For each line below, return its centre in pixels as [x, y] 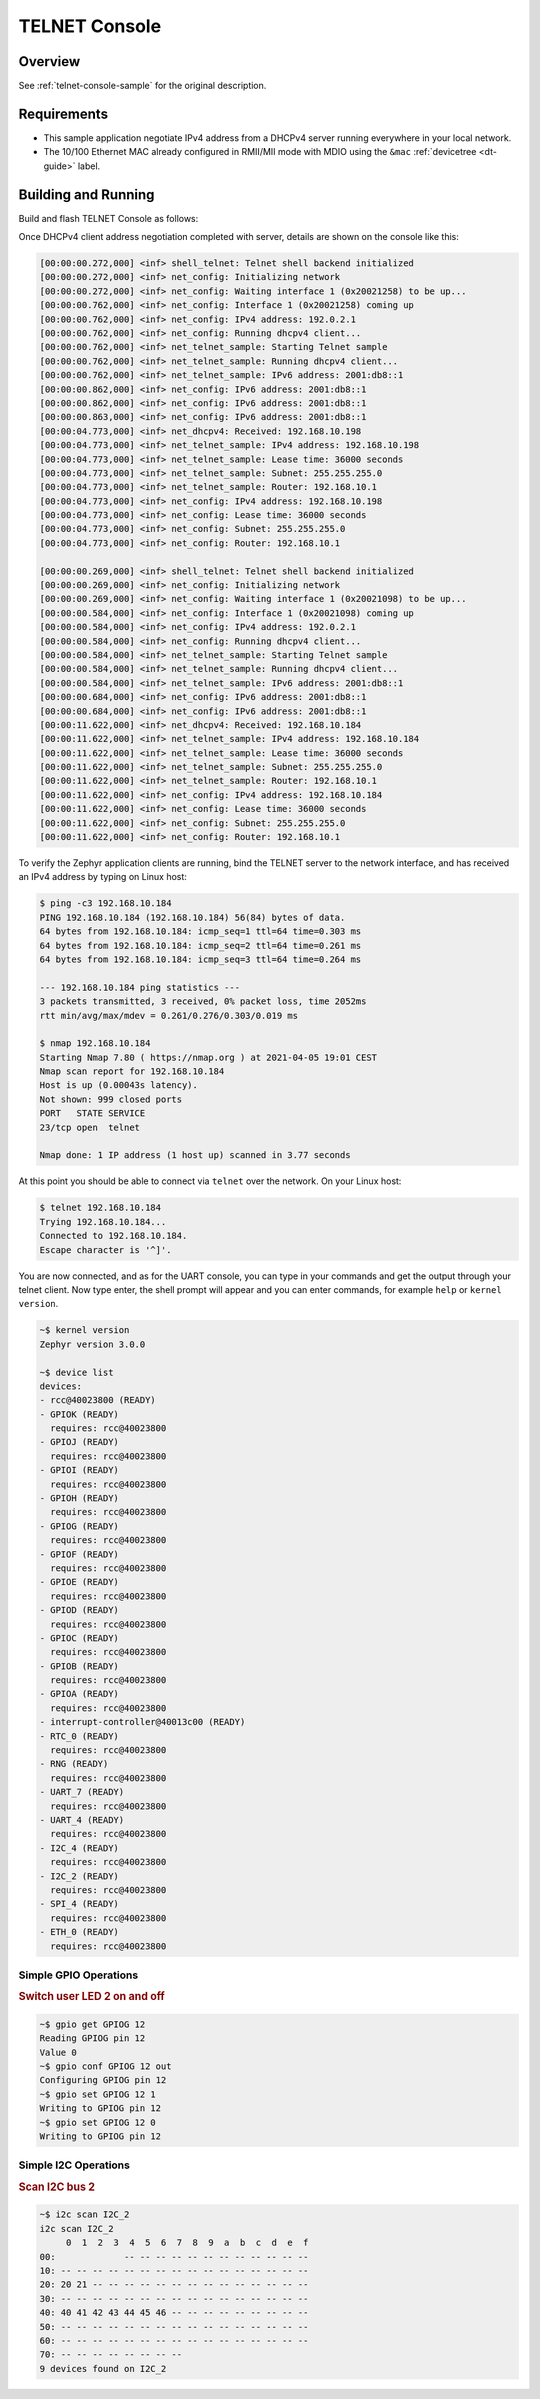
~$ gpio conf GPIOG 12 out [105, 2066]
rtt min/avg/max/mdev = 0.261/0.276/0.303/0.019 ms [169, 1015]
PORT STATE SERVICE [92, 1113]
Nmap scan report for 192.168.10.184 [132, 1071]
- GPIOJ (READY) [79, 1442]
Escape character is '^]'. [105, 1249]
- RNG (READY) [74, 1764]
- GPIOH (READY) [79, 1498]
